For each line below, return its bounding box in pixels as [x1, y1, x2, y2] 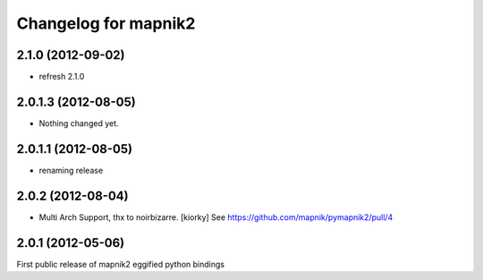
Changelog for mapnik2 [16, 13, 196, 33]
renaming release [38, 165, 104, 175]
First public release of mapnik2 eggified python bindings [16, 259, 225, 269]
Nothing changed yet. [38, 117, 120, 129]
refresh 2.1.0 [38, 72, 85, 82]
